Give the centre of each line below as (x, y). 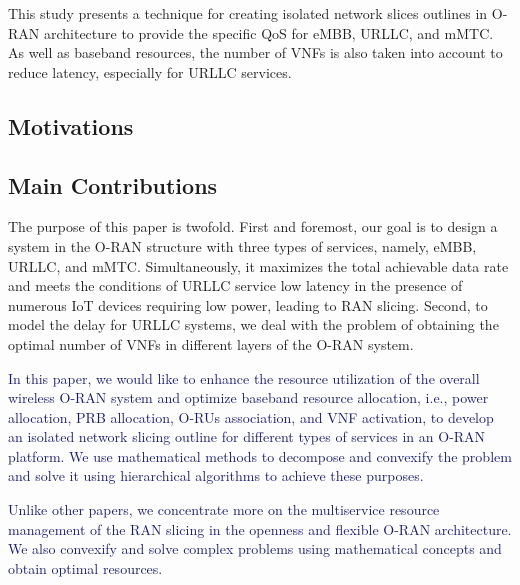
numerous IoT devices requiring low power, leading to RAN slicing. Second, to (248, 304)
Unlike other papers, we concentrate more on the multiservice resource (224, 509)
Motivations (71, 125)
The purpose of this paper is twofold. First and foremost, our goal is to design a (253, 226)
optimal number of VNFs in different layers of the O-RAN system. (211, 343)
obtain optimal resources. (85, 567)
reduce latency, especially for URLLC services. (150, 71)
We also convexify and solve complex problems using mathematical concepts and (255, 548)
